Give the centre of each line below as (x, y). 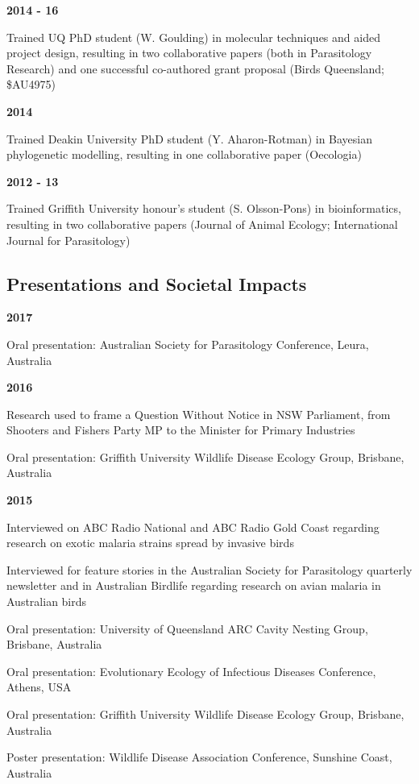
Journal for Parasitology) (68, 240)
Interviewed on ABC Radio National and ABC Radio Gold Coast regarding (193, 527)
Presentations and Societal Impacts (157, 283)
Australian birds (47, 601)
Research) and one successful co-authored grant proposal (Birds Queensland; (195, 68)
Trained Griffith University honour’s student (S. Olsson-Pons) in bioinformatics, (204, 208)
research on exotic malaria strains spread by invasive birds (150, 543)
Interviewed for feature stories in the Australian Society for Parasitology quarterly (209, 569)
